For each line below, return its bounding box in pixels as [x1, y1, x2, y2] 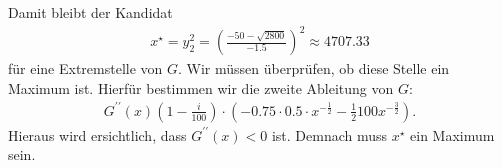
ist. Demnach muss [271, 124, 388, 145]
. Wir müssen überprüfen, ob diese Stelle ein [178, 58, 450, 79]
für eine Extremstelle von [8, 58, 163, 79]
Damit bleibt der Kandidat [8, 2, 173, 22]
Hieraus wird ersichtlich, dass [8, 124, 187, 145]
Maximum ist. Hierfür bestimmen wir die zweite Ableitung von [8, 77, 394, 98]
